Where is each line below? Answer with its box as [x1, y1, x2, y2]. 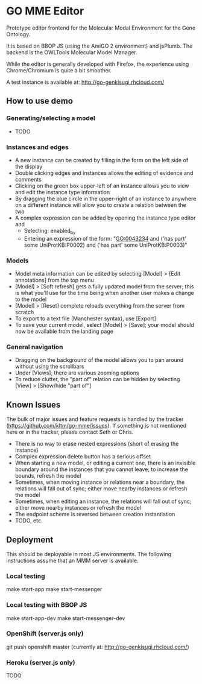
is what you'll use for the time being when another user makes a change [14, 290, 195, 297]
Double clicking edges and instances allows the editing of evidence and [14, 169, 194, 176]
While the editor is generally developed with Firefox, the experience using [6, 60, 189, 68]
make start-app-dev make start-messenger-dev [6, 614, 125, 622]
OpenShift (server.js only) [6, 629, 84, 638]
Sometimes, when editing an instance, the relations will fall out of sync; [14, 498, 192, 505]
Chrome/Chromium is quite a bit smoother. [6, 66, 112, 74]
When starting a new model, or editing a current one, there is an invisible [14, 460, 196, 467]
